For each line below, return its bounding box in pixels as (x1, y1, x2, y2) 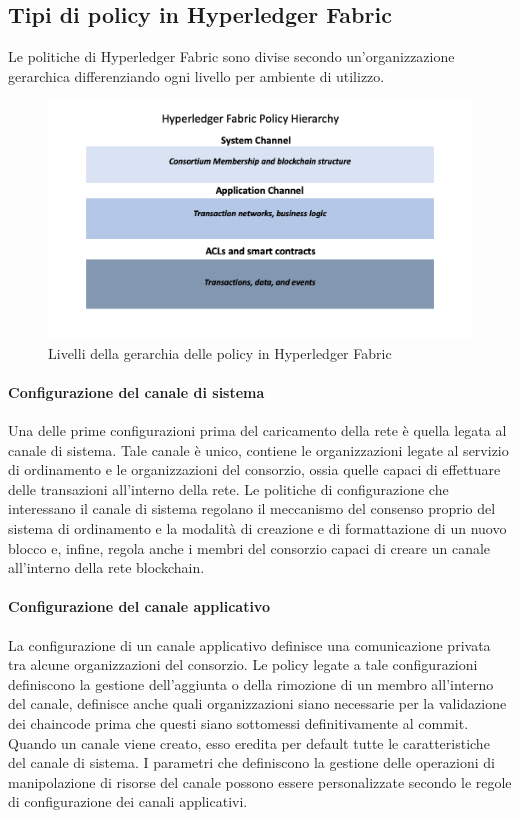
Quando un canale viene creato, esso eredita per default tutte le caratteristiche (8, 732, 490, 753)
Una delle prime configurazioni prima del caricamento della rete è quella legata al (8, 420, 507, 441)
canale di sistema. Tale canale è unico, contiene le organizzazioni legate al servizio (8, 439, 509, 460)
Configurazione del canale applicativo (8, 596, 270, 617)
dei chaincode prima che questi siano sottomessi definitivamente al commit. (8, 713, 469, 733)
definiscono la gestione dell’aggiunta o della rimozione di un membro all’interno (8, 673, 494, 694)
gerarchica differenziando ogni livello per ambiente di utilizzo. (8, 65, 385, 86)
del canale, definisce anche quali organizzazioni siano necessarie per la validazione (8, 693, 507, 714)
